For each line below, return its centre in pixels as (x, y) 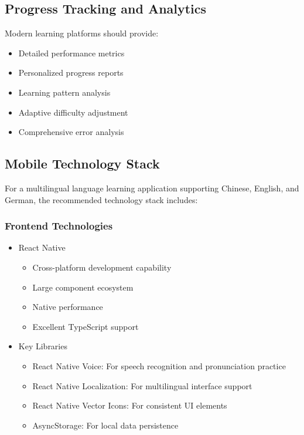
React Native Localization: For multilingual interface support (142, 385)
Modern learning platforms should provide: (82, 33)
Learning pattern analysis (64, 92)
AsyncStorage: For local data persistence (105, 425)
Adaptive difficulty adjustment (73, 112)
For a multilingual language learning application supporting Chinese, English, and (152, 188)
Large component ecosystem (83, 287)
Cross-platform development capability (102, 267)
